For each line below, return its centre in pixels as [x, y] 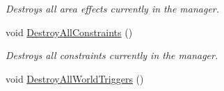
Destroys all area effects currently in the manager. [113, 8]
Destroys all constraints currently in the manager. [112, 55]
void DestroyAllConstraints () [69, 32]
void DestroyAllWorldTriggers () [75, 78]
